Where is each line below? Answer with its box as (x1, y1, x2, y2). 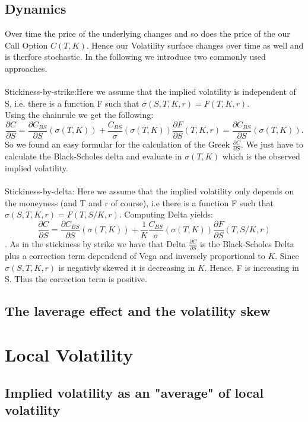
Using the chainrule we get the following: (5, 108, 154, 121)
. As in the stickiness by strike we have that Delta (5, 237, 186, 250)
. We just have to (241, 138, 304, 151)
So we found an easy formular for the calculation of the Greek (5, 138, 230, 151)
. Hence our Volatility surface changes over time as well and (86, 39, 304, 51)
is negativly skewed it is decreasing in (58, 261, 195, 273)
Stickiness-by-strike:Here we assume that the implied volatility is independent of (5, 85, 296, 98)
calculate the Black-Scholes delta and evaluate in (5, 150, 182, 162)
